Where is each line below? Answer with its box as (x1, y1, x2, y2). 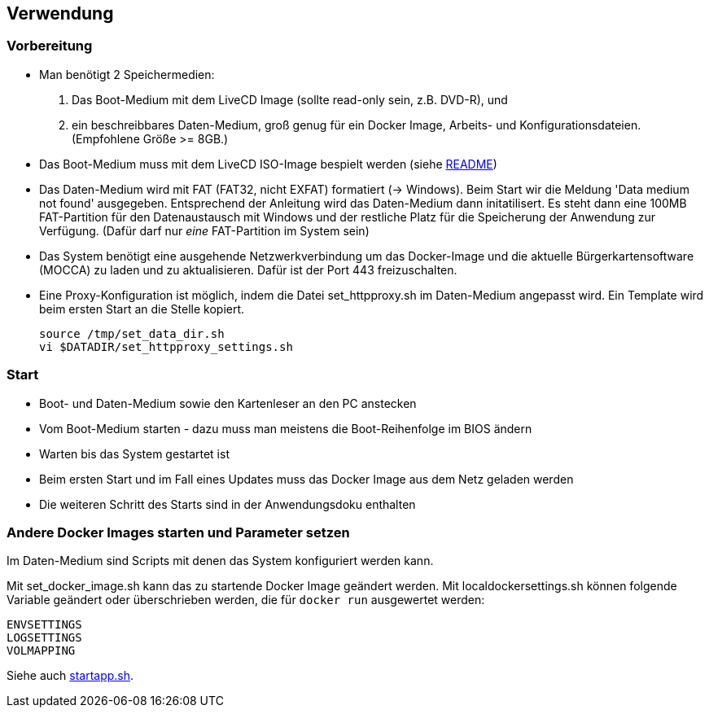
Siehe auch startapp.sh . (7, 668, 134, 683)
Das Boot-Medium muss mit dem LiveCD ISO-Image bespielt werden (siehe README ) (39, 156, 497, 171)
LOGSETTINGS (7, 631, 82, 645)
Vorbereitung (7, 37, 93, 55)
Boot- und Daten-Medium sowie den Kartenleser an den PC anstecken (39, 396, 417, 410)
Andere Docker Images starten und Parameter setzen (7, 523, 350, 541)
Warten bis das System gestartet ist (39, 446, 230, 461)
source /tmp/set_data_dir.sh (39, 326, 225, 340)
